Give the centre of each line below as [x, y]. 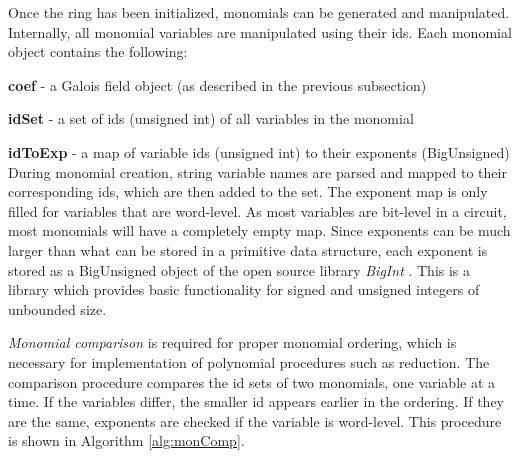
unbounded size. [57, 308]
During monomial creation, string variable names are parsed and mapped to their [257, 171]
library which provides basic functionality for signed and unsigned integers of [244, 289]
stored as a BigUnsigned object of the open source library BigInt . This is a [239, 269]
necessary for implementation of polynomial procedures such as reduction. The [249, 361]
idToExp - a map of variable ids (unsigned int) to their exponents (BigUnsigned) [259, 151]
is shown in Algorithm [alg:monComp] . [126, 440]
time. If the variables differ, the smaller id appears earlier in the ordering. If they [256, 401]
